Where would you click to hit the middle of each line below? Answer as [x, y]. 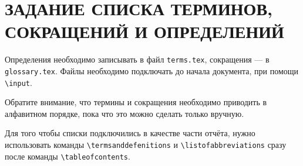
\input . [18, 82]
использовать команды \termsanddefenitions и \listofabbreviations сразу [146, 145]
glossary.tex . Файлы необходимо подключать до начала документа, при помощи [152, 70]
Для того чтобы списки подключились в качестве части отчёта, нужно [130, 133]
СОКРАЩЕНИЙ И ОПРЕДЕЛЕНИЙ [144, 31]
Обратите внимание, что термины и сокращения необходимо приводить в [136, 102]
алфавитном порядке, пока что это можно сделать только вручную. [124, 113]
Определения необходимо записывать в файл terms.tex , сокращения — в [137, 59]
